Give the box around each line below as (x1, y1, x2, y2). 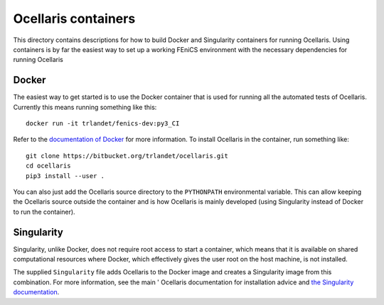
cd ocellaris (26, 162, 71, 170)
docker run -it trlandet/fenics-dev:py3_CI (26, 120, 180, 128)
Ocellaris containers (13, 11, 136, 26)
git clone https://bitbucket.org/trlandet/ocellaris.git (26, 152, 229, 160)
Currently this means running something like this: (13, 103, 157, 111)
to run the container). (13, 207, 75, 216)
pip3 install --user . (26, 172, 105, 180)
